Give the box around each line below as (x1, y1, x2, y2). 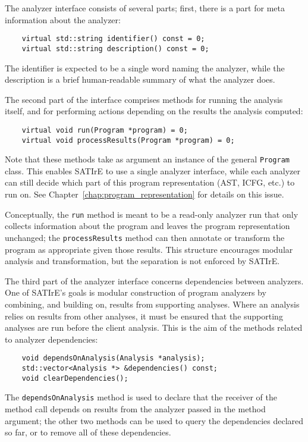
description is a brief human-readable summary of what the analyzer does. (5, 73, 275, 86)
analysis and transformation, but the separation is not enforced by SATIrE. (5, 255, 280, 267)
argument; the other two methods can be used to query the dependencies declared (5, 414, 304, 427)
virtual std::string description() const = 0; (21, 44, 209, 53)
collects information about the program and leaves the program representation (5, 220, 290, 232)
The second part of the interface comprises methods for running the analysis (5, 93, 283, 105)
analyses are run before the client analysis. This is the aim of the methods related (5, 321, 303, 334)
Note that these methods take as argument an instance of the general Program (5, 153, 290, 165)
